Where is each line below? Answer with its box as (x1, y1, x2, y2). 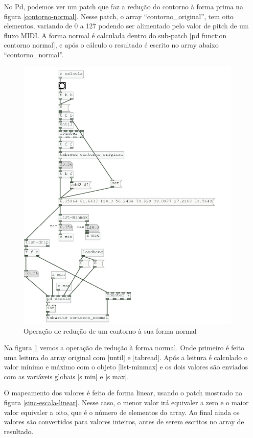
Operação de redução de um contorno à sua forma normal (23, 326, 197, 336)
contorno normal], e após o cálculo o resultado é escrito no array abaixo (4, 40, 219, 50)
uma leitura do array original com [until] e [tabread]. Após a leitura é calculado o (4, 352, 248, 362)
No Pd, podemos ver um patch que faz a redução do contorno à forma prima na (4, 1, 243, 11)
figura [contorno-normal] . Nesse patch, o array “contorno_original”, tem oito (4, 11, 234, 21)
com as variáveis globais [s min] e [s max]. (4, 371, 129, 381)
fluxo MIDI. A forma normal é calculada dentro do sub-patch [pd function (4, 30, 227, 40)
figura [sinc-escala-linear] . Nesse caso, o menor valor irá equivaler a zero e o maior (4, 397, 249, 407)
